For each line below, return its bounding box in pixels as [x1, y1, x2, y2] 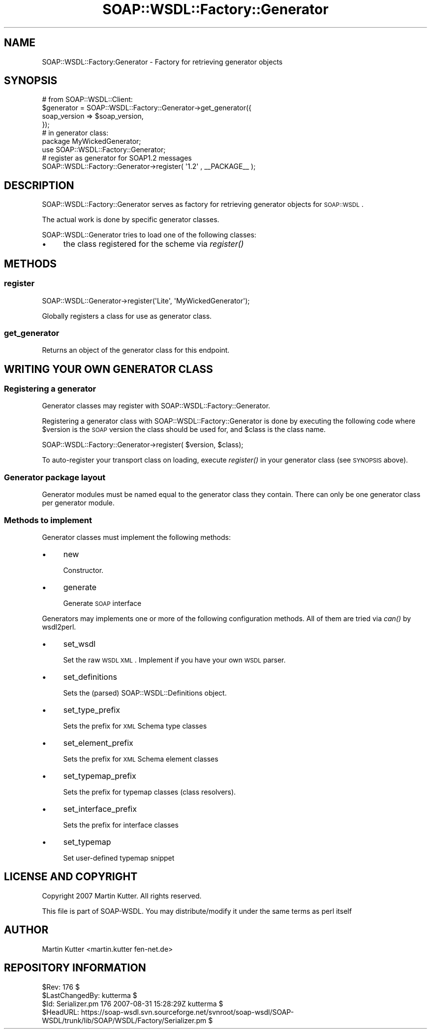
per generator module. [42, 499, 115, 507]
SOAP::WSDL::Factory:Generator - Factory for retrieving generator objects [42, 57, 283, 66]
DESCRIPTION [4, 179, 74, 192]
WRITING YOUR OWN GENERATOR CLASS [4, 363, 213, 375]
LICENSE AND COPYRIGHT [4, 870, 138, 883]
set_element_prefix [63, 737, 133, 748]
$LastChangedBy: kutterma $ [42, 991, 137, 1000]
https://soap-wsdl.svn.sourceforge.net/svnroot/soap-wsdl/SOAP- [81, 1007, 294, 1016]
